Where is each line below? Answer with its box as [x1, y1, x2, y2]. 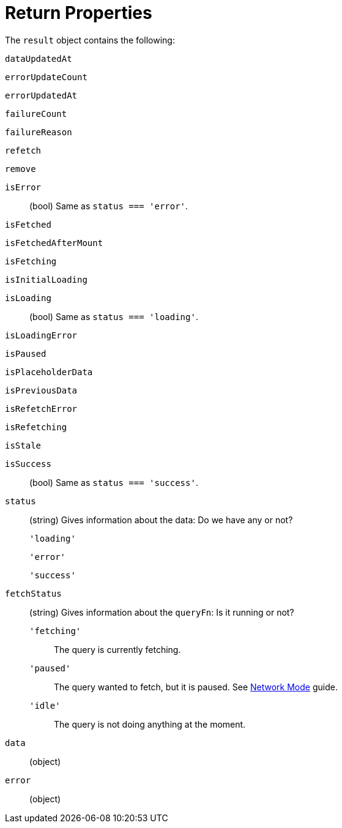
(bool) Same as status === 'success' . [29, 477, 198, 488]
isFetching [5, 256, 57, 266]
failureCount [5, 108, 67, 119]
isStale [5, 440, 42, 450]
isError [5, 182, 42, 192]
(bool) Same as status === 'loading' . [29, 311, 198, 322]
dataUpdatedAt [5, 53, 72, 64]
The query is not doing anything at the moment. [54, 718, 246, 729]
